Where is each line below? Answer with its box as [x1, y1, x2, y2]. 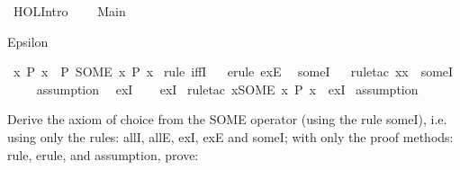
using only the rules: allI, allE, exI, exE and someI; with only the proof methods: [7, 127, 454, 146]
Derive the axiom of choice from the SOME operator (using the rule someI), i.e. [7, 110, 447, 129]
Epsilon [7, 31, 49, 50]
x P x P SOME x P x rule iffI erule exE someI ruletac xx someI [13, 62, 454, 81]
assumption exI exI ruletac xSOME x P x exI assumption [36, 79, 419, 98]
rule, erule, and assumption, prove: [7, 145, 199, 164]
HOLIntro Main [13, 2, 126, 20]
